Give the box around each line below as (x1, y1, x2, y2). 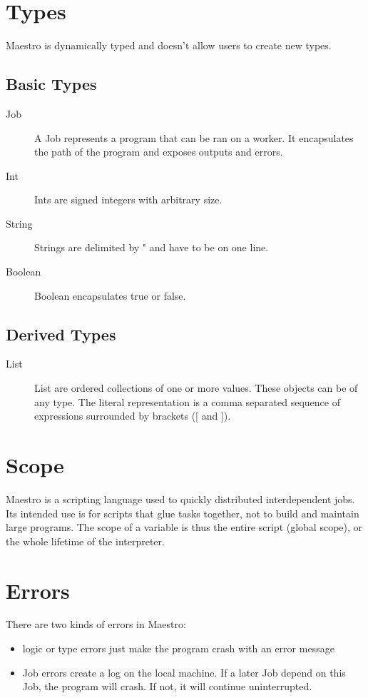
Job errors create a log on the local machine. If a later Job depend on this (22, 664, 346, 679)
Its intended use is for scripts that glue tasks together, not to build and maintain (6, 505, 359, 520)
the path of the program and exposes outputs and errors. (34, 144, 283, 159)
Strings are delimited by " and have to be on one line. (34, 240, 269, 255)
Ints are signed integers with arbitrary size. (34, 192, 223, 207)
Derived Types (6, 323, 116, 345)
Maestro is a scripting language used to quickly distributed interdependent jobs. (6, 491, 355, 506)
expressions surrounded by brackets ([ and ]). (34, 408, 231, 423)
